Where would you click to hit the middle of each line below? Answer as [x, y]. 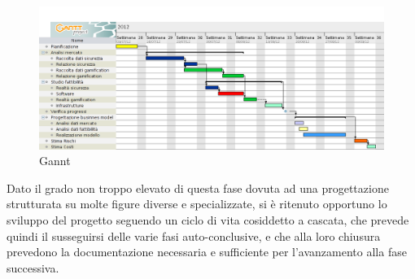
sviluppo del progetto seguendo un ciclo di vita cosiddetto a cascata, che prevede [208, 219]
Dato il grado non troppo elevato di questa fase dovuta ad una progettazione [198, 187]
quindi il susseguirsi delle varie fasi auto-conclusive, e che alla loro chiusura [194, 235]
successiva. [33, 267]
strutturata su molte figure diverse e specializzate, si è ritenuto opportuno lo [197, 204]
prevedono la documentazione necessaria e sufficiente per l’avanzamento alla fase [207, 252]
